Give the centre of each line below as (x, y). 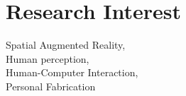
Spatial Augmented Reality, (66, 45)
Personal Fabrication (51, 86)
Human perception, (48, 58)
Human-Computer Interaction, (72, 72)
